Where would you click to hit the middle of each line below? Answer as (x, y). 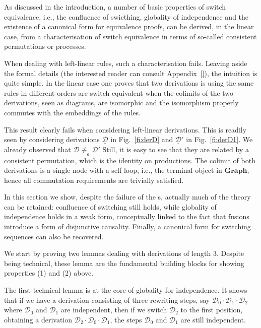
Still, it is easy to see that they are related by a (176, 149)
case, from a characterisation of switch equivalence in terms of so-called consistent (130, 36)
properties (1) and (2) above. (49, 273)
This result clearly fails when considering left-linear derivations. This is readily (125, 129)
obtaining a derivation (38, 319)
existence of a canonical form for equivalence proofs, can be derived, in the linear (129, 26)
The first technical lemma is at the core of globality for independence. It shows (126, 290)
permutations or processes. (45, 46)
